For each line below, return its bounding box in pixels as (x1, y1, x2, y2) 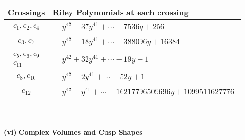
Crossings (8, 6, 45, 17)
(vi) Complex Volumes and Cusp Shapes (4, 126, 142, 137)
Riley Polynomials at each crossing (52, 6, 189, 17)
